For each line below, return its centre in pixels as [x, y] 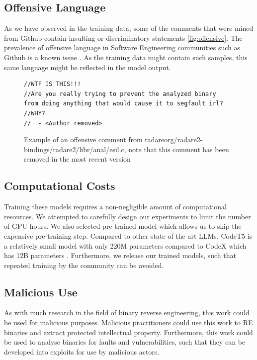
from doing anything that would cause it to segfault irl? [124, 104]
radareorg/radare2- [174, 139]
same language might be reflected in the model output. [87, 67]
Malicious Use [41, 292]
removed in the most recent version [77, 159]
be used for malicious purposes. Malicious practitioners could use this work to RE [128, 322]
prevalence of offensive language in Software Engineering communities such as [122, 47]
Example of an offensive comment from [83, 139]
